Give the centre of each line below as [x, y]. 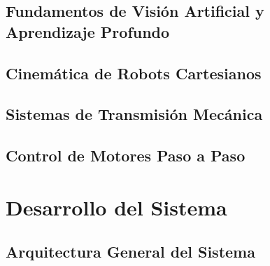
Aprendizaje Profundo [88, 31]
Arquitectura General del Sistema [130, 252]
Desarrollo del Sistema [116, 207]
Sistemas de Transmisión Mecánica [134, 114]
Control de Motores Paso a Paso [126, 155]
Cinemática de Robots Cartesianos [134, 73]
